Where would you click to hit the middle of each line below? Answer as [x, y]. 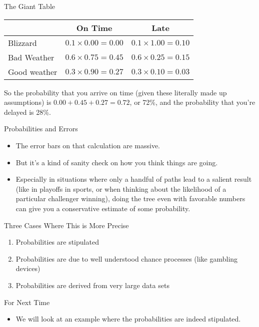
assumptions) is [28, 102]
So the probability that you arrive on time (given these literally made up [115, 92]
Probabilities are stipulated [57, 242]
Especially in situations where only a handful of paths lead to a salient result [134, 179]
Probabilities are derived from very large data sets [92, 285]
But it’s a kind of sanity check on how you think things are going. [117, 162]
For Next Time [27, 302]
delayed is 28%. [27, 112]
